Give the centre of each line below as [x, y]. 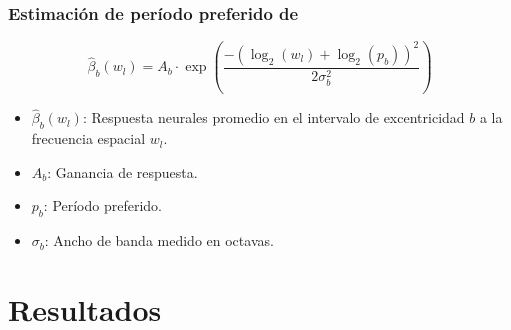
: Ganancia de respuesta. [122, 171]
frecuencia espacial [88, 138]
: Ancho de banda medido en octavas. [159, 240]
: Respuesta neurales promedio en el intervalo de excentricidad [273, 117]
